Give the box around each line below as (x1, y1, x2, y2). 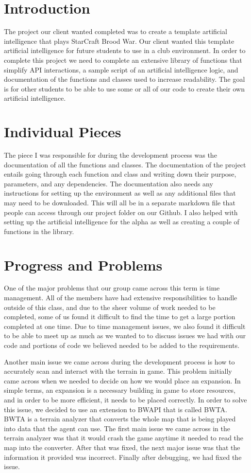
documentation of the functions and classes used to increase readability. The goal (4, 74, 245, 84)
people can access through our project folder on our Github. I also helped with (4, 207, 238, 217)
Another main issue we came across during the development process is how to (4, 356, 235, 366)
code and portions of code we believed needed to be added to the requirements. (4, 340, 240, 350)
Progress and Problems (4, 255, 163, 274)
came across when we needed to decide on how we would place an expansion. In (4, 375, 241, 385)
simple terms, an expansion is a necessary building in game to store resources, (4, 385, 235, 395)
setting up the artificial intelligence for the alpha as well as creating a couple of (4, 217, 239, 227)
